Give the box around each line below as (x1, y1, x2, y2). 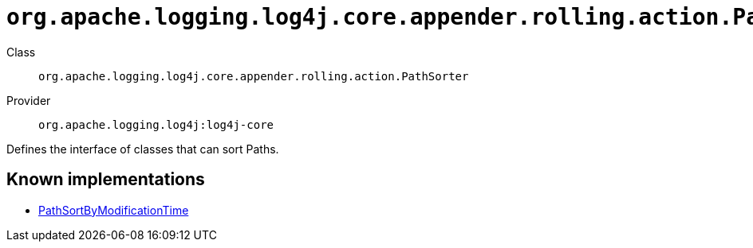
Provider (6, 93, 51, 107)
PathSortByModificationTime (38, 203, 189, 217)
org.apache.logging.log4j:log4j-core (38, 118, 274, 131)
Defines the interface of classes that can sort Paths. (6, 141, 279, 156)
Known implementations (6, 169, 205, 190)
